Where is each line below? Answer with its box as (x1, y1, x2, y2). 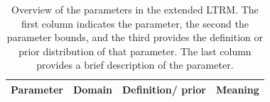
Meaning (215, 81, 259, 96)
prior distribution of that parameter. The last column (18, 43, 252, 58)
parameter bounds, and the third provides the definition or (6, 30, 263, 45)
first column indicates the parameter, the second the (21, 16, 249, 30)
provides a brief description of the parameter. (36, 57, 234, 72)
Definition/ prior (121, 81, 206, 96)
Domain (72, 81, 112, 96)
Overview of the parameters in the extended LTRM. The (11, 2, 259, 16)
